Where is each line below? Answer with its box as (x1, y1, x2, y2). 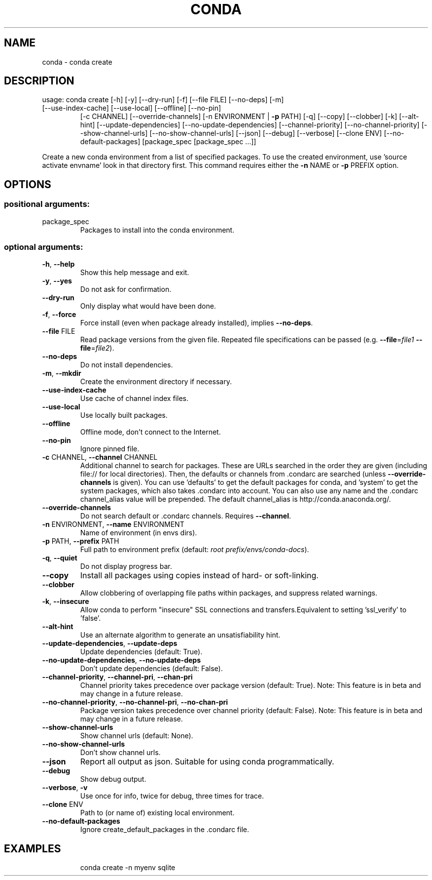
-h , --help (42, 260, 75, 269)
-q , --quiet (42, 554, 77, 562)
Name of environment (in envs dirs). (80, 528, 197, 537)
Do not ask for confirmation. (80, 285, 172, 294)
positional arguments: (4, 199, 90, 209)
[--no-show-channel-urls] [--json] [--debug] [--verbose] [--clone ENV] (149, 129, 382, 138)
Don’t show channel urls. (80, 748, 161, 757)
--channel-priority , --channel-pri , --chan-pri (42, 673, 193, 681)
